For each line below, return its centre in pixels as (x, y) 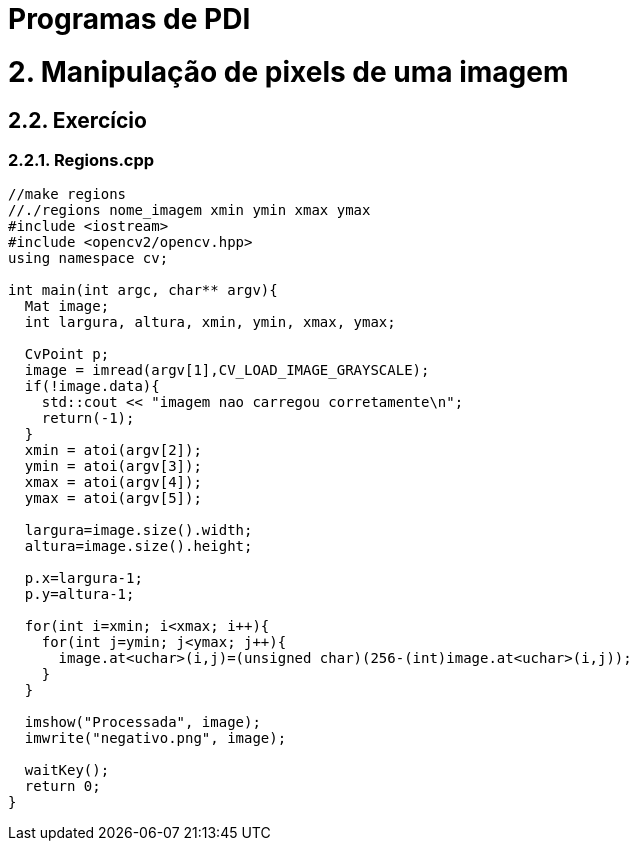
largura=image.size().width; (138, 530)
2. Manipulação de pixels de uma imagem (288, 71)
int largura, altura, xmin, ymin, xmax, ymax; (210, 322)
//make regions (67, 194)
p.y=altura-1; (79, 594)
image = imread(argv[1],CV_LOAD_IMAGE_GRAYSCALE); (227, 370)
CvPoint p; (67, 354)
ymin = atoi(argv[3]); (113, 466)
